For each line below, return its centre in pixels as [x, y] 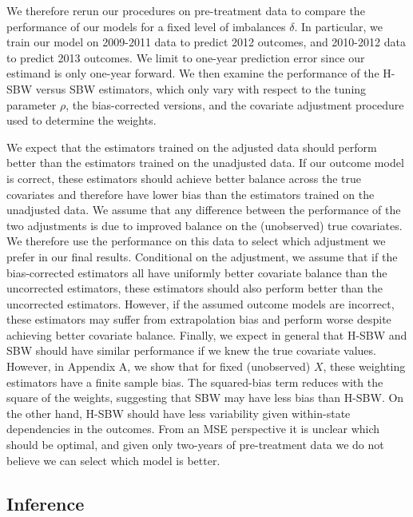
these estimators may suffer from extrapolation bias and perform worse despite [199, 319]
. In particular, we [338, 26]
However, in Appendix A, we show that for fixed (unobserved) [159, 366]
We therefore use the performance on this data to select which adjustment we [196, 241]
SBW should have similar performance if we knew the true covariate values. [191, 350]
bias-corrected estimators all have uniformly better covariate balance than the [197, 272]
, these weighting [364, 366]
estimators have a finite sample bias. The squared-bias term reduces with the [195, 382]
